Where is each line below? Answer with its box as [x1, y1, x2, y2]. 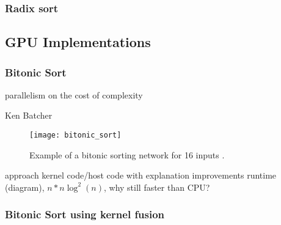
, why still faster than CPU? [103, 180, 210, 193]
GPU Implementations [5, 32, 151, 51]
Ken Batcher [5, 109, 53, 122]
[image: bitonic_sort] [29, 131, 122, 140]
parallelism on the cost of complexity [5, 88, 143, 101]
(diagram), [5, 180, 45, 193]
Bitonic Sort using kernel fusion [5, 207, 165, 222]
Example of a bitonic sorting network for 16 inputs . [29, 148, 225, 161]
